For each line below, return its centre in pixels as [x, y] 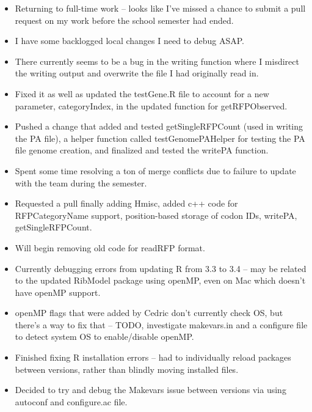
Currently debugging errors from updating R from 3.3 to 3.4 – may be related [161, 268]
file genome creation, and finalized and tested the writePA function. [142, 150]
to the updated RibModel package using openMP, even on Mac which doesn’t [160, 280]
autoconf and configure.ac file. [71, 401]
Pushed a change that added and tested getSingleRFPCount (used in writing [159, 126]
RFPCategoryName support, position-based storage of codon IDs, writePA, [156, 215]
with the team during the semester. [81, 182]
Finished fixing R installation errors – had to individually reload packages [153, 357]
